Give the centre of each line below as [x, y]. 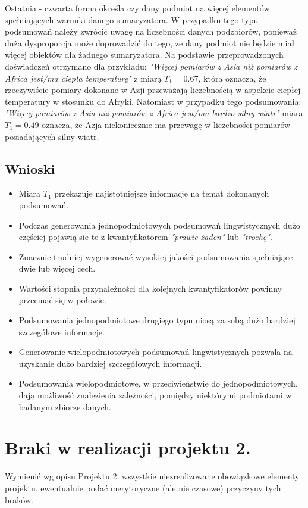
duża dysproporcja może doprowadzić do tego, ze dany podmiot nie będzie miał [150, 43]
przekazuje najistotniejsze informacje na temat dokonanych [162, 193]
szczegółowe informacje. [62, 331]
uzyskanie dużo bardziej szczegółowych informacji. [110, 363]
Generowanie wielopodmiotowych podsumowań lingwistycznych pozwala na [155, 352]
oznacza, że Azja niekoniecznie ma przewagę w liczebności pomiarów [166, 124]
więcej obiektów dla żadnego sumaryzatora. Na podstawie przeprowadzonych [144, 54]
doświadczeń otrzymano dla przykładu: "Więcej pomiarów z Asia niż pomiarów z [151, 66]
